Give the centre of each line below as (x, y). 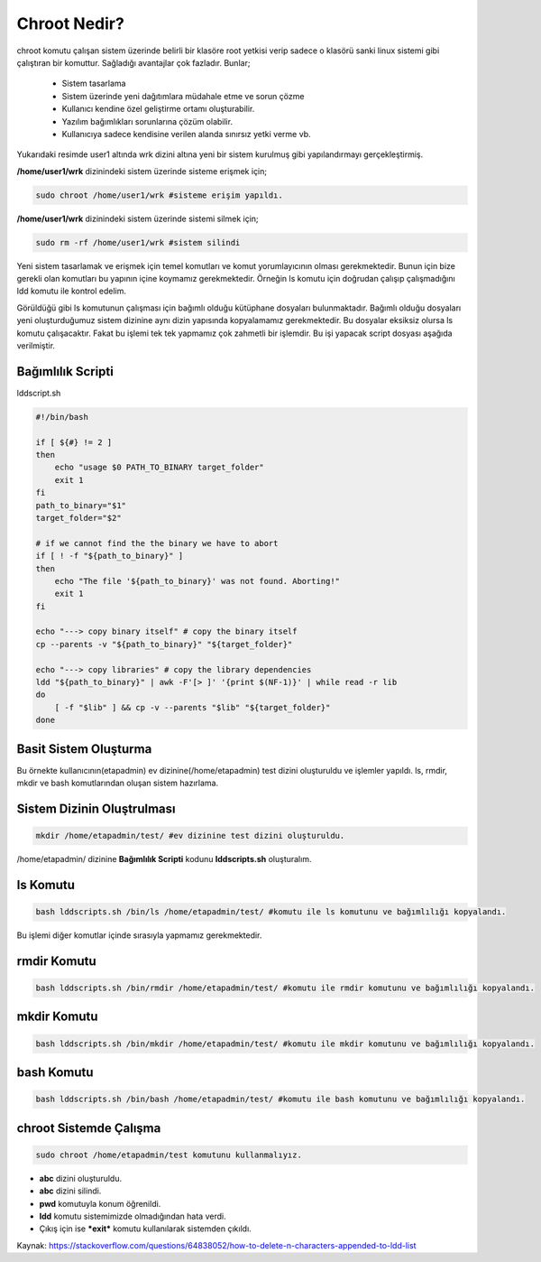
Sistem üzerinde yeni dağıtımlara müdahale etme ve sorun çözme (183, 96)
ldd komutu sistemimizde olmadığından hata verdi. (133, 1216)
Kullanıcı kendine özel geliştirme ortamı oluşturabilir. (158, 109)
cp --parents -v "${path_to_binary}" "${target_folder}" (164, 644)
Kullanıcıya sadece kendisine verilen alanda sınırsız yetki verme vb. (186, 134)
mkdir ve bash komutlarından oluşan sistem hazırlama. (118, 783)
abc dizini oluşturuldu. (80, 1178)
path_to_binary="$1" (81, 505)
